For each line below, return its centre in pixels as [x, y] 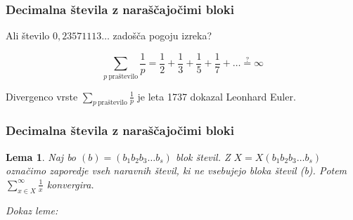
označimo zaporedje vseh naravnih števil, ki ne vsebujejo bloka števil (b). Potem [176, 170]
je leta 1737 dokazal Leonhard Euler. [217, 96]
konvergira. [70, 184]
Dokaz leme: [32, 210]
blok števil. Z [203, 156]
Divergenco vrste [42, 96]
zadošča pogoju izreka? [162, 35]
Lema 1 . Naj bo [41, 156]
